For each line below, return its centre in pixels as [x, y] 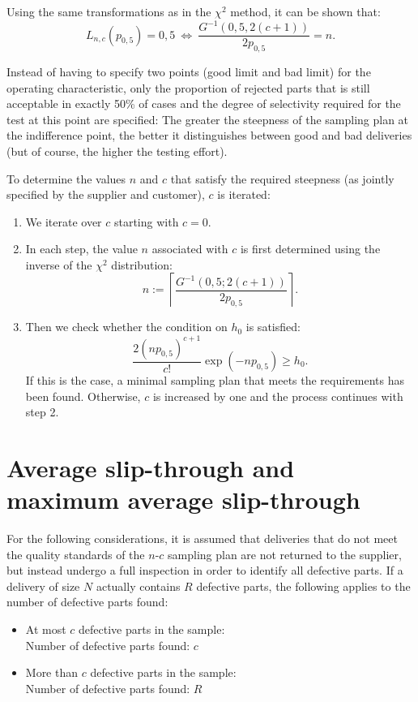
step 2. [42, 412]
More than [52, 672]
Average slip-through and [151, 467]
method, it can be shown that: [305, 11]
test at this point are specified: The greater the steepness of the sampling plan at [208, 119]
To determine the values [66, 178]
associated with [190, 249]
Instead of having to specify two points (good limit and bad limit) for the [189, 71]
